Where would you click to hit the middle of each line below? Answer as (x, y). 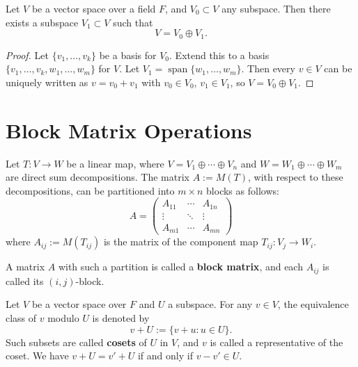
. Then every (268, 68)
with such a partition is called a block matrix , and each (180, 267)
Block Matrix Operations (129, 130)
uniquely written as (47, 82)
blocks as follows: (243, 190)
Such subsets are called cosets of (76, 342)
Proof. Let (27, 55)
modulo (63, 318)
